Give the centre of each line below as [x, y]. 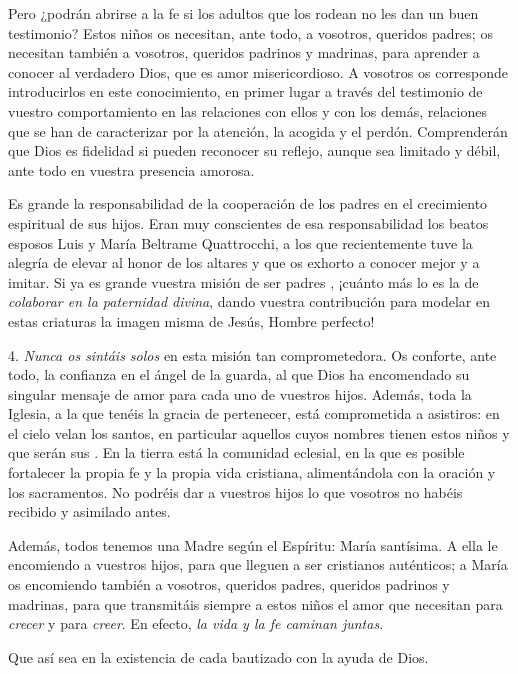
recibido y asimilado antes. [89, 511]
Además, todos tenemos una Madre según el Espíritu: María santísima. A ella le [253, 544]
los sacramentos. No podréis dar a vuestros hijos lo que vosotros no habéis [235, 491]
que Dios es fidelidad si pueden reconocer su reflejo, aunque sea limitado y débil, [254, 150]
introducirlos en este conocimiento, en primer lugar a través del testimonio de [245, 91]
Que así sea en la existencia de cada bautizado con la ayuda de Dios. [218, 656]
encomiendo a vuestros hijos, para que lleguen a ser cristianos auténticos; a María [258, 564]
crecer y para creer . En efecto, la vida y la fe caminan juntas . [196, 623]
